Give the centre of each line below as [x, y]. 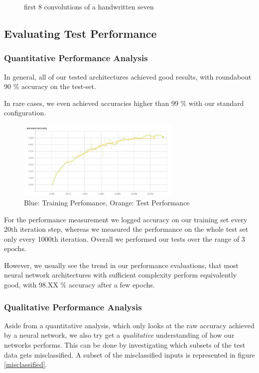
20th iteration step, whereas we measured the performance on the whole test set [126, 229]
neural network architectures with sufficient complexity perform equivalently [121, 275]
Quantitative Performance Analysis [76, 58]
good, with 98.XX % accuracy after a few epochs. [79, 285]
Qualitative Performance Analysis [73, 307]
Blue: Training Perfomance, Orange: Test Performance [107, 202]
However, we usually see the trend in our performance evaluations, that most [122, 265]
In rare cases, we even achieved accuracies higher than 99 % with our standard [124, 103]
